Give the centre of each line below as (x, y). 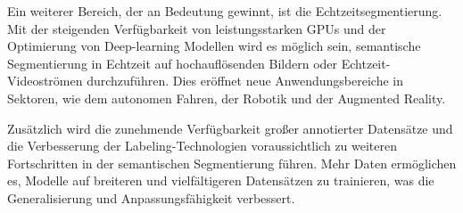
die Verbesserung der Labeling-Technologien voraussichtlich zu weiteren (203, 146)
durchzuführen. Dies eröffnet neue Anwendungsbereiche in (245, 81)
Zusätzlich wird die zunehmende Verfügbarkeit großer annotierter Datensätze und (230, 128)
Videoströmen (45, 81)
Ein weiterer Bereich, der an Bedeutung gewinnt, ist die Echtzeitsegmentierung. (225, 11)
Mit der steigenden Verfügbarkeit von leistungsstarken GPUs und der (197, 28)
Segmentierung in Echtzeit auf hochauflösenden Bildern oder (173, 63)
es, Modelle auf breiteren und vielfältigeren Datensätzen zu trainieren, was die (221, 180)
